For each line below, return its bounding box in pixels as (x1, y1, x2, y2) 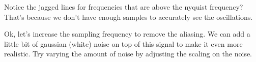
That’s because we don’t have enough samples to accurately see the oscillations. (4, 11, 253, 22)
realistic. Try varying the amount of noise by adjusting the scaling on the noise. (4, 48, 252, 59)
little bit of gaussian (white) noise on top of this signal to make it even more (4, 38, 243, 49)
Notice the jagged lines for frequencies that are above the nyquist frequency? (4, 2, 243, 12)
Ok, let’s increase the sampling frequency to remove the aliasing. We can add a (4, 28, 250, 39)
